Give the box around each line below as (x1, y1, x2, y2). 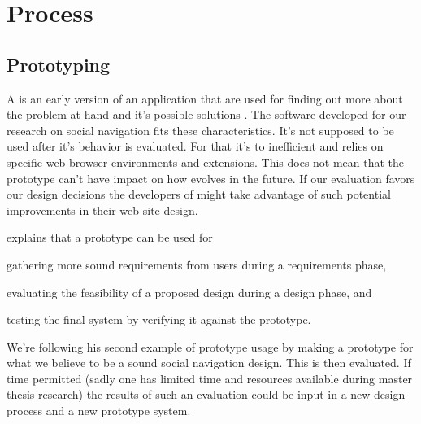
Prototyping (7, 51, 111, 76)
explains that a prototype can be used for (7, 229, 213, 246)
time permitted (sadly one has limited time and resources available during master (7, 369, 413, 387)
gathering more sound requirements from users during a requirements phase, (7, 256, 387, 273)
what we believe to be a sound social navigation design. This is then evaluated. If (7, 354, 411, 371)
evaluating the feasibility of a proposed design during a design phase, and (7, 283, 372, 300)
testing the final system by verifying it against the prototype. (7, 311, 311, 328)
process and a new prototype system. (7, 402, 191, 419)
